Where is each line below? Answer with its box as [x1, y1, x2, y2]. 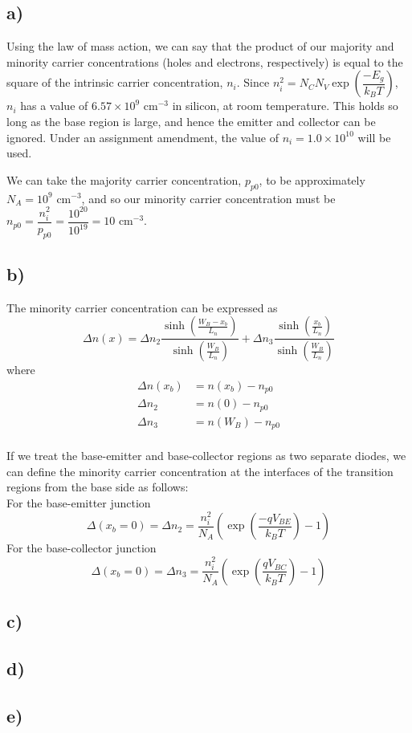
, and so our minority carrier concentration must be [81, 189, 336, 206]
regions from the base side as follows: [6, 478, 189, 495]
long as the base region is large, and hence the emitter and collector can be [6, 112, 376, 129]
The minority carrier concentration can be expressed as [6, 299, 278, 316]
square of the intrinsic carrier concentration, [6, 74, 223, 91]
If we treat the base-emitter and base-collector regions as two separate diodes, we [6, 447, 406, 464]
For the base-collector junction [6, 540, 157, 556]
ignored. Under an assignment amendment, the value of [6, 128, 279, 145]
